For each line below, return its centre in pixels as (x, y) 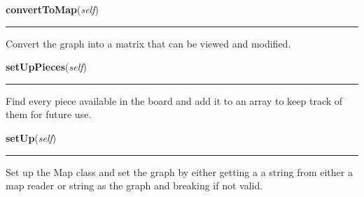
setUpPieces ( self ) (47, 67)
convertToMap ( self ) (52, 9)
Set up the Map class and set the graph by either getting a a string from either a (179, 172)
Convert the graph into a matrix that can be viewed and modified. (148, 43)
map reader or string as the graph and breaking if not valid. (134, 185)
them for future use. (49, 114)
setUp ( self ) (31, 137)
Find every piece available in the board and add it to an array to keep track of (174, 100)
